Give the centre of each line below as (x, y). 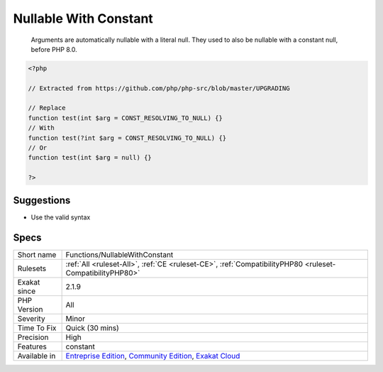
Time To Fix (37, 328)
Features (32, 346)
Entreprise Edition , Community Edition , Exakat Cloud (153, 356)
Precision (33, 337)
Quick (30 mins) (93, 328)
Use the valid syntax (61, 217)
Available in (37, 356)
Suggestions (42, 200)
